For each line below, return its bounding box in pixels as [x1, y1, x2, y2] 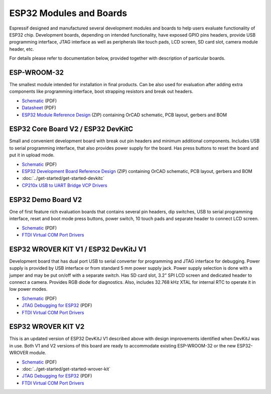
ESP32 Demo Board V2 [9, 195, 82, 204]
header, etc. [9, 46, 35, 52]
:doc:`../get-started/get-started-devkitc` [22, 175, 105, 181]
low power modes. [9, 286, 48, 292]
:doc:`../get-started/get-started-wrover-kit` [22, 366, 110, 372]
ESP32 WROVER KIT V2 [9, 322, 85, 331]
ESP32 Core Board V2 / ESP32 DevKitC [9, 125, 133, 133]
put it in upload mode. [9, 152, 55, 158]
